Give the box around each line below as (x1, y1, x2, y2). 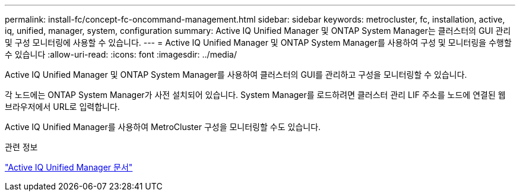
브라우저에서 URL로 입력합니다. (5, 102, 120, 112)
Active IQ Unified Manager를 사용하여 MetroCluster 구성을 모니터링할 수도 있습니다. (5, 122, 321, 132)
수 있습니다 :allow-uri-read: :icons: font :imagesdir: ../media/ (5, 49, 237, 59)
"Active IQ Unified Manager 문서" (5, 162, 133, 172)
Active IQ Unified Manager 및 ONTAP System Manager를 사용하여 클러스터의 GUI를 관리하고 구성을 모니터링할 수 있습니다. (5, 69, 467, 80)
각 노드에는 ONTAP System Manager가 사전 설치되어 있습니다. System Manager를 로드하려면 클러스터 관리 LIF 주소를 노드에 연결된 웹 (5, 90, 506, 100)
